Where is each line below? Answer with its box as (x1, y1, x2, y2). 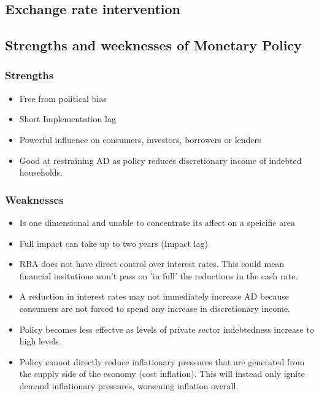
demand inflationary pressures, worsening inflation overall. (19, 379, 239, 392)
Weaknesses (5, 192, 64, 207)
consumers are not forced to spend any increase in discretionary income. (19, 301, 291, 314)
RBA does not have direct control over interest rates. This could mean (19, 257, 285, 270)
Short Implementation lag (19, 112, 116, 125)
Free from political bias (19, 91, 107, 104)
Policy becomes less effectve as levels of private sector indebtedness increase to (19, 322, 314, 335)
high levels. (19, 335, 61, 347)
